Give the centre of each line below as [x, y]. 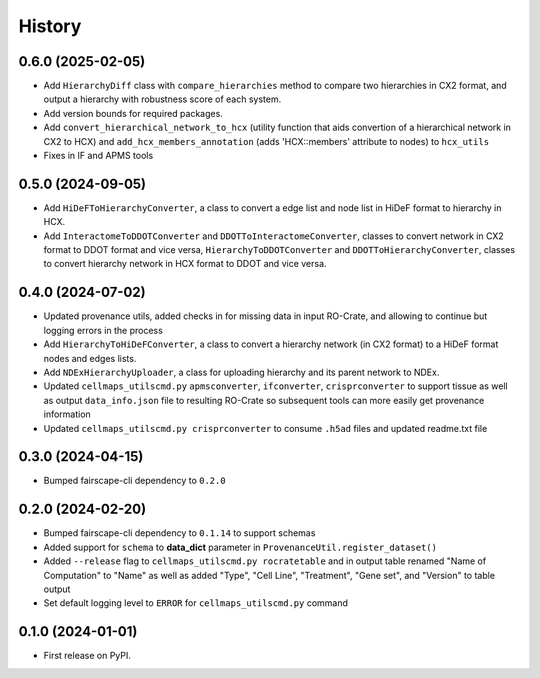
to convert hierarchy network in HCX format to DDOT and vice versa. [185, 264]
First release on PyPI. [87, 656]
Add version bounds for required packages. [133, 113]
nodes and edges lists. [90, 358]
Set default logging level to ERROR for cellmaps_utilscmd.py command [196, 603]
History [50, 26]
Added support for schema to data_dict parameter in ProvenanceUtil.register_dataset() [240, 547]
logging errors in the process [103, 330]
